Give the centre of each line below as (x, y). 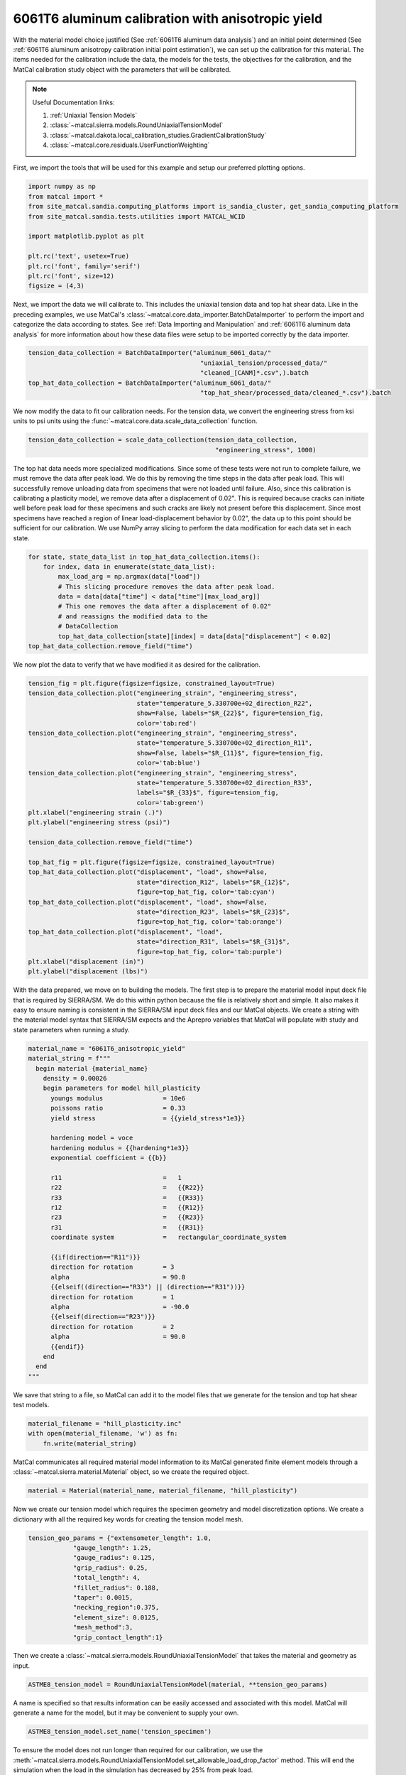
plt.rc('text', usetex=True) (79, 256)
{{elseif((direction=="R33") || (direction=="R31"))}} (148, 1287)
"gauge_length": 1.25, (112, 1547)
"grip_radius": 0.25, (110, 1568)
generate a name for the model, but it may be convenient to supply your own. (126, 1713)
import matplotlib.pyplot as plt (86, 236)
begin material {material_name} (92, 1068)
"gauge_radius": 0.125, (114, 1558)
